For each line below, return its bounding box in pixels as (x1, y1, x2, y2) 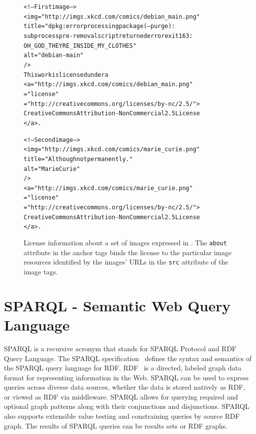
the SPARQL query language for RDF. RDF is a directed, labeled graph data (4, 363, 242, 373)
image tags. (24, 267, 58, 276)
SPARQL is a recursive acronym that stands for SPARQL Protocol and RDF (4, 343, 237, 353)
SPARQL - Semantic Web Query (4, 295, 231, 315)
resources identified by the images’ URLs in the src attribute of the (24, 257, 228, 267)
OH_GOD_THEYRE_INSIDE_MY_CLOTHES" (24, 42, 137, 49)
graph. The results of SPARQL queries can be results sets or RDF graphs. (4, 420, 227, 431)
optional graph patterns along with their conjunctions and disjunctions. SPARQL (4, 401, 250, 411)
